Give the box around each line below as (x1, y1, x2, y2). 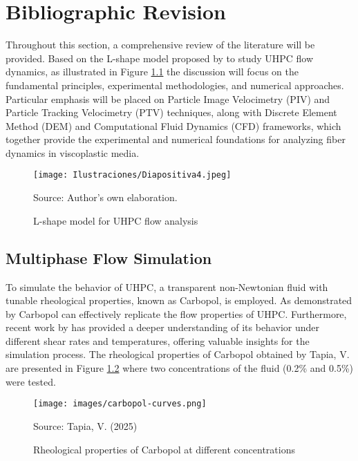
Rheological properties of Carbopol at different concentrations (33, 442, 295, 456)
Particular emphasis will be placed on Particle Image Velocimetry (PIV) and (6, 91, 330, 106)
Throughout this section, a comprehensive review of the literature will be (6, 37, 315, 52)
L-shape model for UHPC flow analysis (33, 213, 198, 227)
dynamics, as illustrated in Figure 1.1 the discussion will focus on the (6, 64, 299, 79)
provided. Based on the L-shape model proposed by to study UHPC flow (6, 50, 314, 65)
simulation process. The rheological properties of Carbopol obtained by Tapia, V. (6, 347, 350, 361)
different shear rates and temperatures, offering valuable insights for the (6, 333, 310, 348)
